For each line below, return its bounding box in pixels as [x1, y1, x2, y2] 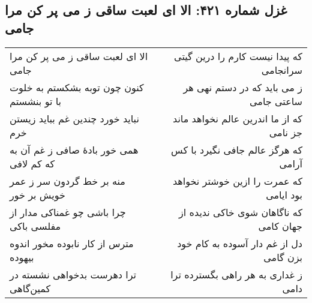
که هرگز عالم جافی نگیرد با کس [171, 142, 302, 157]
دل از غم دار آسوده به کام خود [177, 236, 302, 250]
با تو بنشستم [10, 94, 62, 108]
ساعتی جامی [250, 94, 302, 108]
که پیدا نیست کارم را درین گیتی [174, 49, 302, 63]
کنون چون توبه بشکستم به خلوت [10, 80, 144, 94]
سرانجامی [261, 62, 302, 77]
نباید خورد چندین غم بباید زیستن [10, 111, 139, 125]
